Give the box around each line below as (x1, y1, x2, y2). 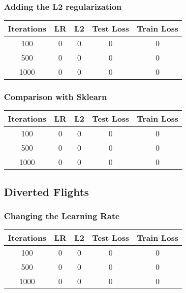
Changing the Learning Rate (4, 210, 120, 222)
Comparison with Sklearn (4, 91, 107, 103)
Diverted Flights (4, 184, 89, 199)
